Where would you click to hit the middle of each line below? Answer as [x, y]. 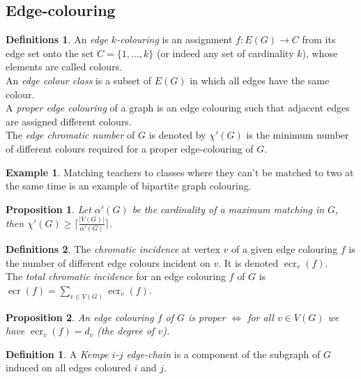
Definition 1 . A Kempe [57, 354]
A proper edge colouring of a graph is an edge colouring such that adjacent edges [178, 108]
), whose [320, 53]
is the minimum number [298, 135]
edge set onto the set [50, 53]
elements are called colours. [64, 67]
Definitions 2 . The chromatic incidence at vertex [113, 249]
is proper [207, 317]
